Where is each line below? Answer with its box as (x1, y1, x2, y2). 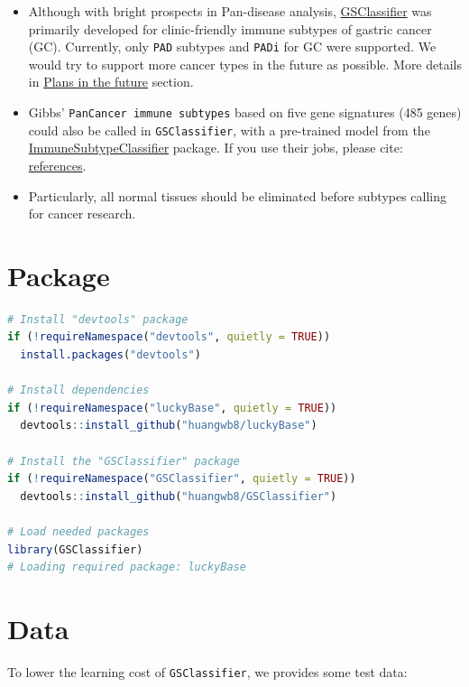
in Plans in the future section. (28, 72, 194, 91)
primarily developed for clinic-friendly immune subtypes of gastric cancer (28, 19, 432, 38)
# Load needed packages (7, 525, 150, 538)
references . (28, 155, 87, 174)
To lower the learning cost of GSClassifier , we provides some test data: (7, 662, 408, 681)
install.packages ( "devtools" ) (20, 348, 201, 362)
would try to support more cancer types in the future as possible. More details (28, 54, 462, 73)
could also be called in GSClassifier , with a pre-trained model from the (28, 120, 430, 139)
